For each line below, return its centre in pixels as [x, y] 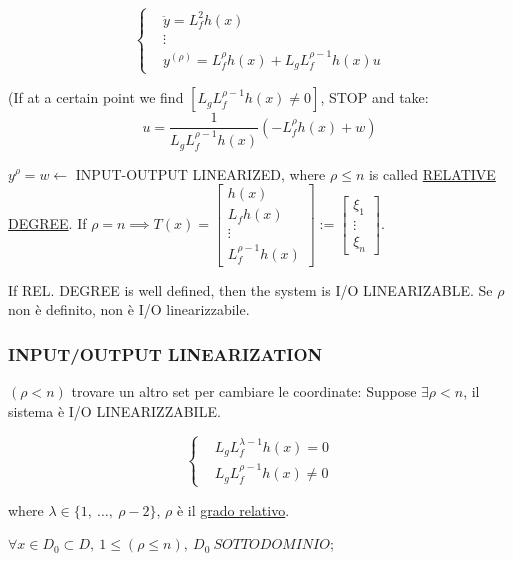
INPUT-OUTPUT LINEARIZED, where [200, 173]
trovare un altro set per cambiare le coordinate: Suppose [244, 390]
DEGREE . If [47, 222]
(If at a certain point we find [96, 97]
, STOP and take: [374, 97]
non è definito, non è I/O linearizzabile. [129, 309]
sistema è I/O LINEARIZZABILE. [114, 410]
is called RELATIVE [432, 173]
